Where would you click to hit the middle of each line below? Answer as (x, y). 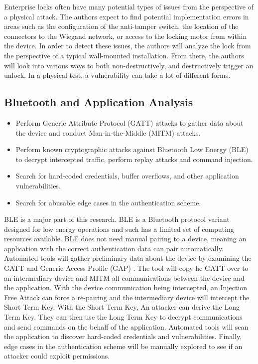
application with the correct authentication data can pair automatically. (114, 248)
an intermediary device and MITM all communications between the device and (124, 277)
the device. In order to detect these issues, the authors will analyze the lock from (128, 46)
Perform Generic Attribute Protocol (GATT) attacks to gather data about (129, 122)
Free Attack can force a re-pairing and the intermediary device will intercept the (127, 297)
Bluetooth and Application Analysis (99, 102)
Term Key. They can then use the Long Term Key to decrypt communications (123, 317)
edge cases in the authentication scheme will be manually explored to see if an (123, 346)
